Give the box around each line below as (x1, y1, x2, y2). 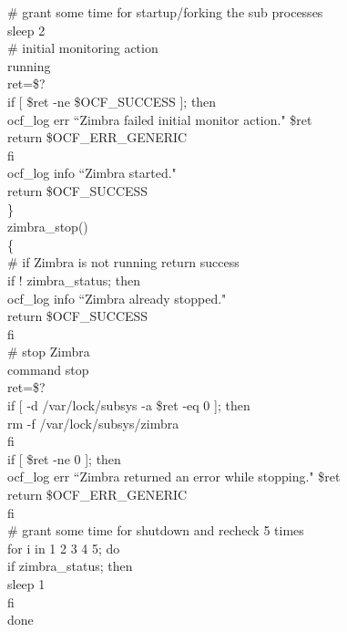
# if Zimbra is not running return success (7, 253, 240, 272)
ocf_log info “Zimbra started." (7, 163, 177, 182)
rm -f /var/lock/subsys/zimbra (7, 413, 179, 432)
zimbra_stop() (7, 217, 88, 236)
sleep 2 (7, 20, 46, 39)
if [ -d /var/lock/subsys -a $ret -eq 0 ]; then (7, 396, 250, 415)
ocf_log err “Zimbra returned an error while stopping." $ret (7, 467, 341, 486)
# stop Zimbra (7, 342, 90, 361)
